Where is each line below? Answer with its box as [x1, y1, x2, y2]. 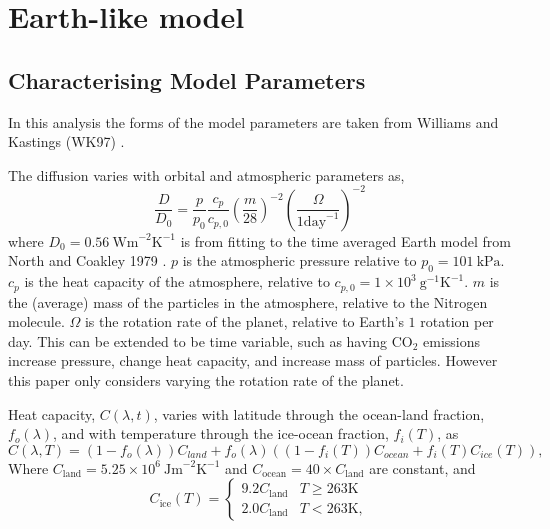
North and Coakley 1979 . [8, 250, 167, 271]
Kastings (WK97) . [8, 131, 125, 152]
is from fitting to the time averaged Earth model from [180, 230, 511, 251]
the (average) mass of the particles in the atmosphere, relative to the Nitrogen [8, 291, 488, 312]
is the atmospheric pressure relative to [182, 250, 417, 271]
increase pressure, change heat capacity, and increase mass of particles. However [8, 350, 498, 371]
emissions [423, 330, 481, 351]
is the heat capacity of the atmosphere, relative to [24, 271, 330, 292]
